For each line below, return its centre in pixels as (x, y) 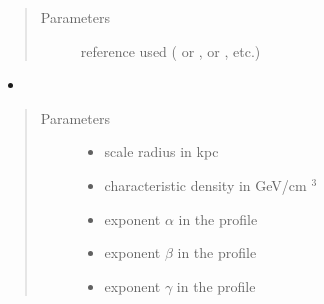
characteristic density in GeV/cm (205, 184)
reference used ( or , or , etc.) (170, 50)
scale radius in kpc (161, 151)
